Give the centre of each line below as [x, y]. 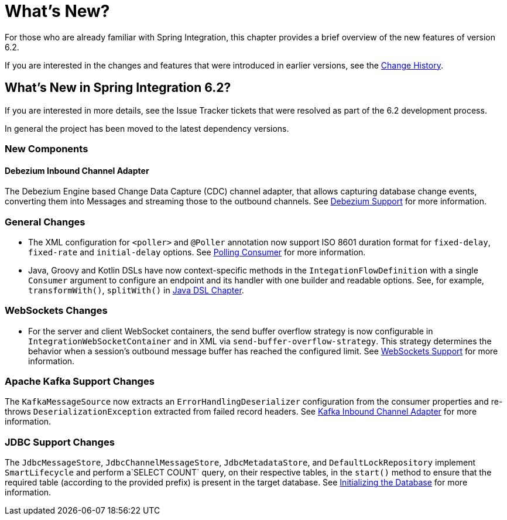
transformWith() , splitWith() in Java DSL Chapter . [136, 290]
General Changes [45, 222]
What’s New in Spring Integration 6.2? [118, 88]
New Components [47, 148]
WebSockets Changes [56, 311]
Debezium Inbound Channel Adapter [77, 170]
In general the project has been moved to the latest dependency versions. [147, 128]
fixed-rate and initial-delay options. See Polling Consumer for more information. [197, 252]
